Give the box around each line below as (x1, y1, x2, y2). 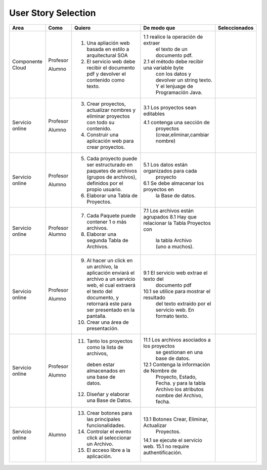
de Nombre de (143, 367, 177, 374)
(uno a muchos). (155, 243, 194, 250)
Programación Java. (155, 89, 203, 96)
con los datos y (155, 70, 191, 77)
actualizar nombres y (87, 106, 136, 113)
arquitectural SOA (87, 52, 128, 59)
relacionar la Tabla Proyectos (143, 219, 211, 226)
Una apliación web (87, 40, 130, 46)
